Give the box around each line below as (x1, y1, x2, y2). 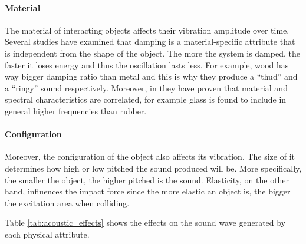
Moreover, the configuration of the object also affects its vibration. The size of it (5, 150, 295, 163)
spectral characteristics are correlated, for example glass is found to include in (5, 93, 287, 105)
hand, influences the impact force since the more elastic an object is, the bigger (5, 185, 291, 197)
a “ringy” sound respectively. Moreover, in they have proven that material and (5, 81, 288, 94)
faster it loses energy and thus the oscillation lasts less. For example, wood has (5, 58, 289, 71)
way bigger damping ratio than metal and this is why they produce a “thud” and (5, 70, 298, 83)
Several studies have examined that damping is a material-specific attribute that (5, 35, 295, 48)
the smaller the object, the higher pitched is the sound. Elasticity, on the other (5, 173, 289, 186)
